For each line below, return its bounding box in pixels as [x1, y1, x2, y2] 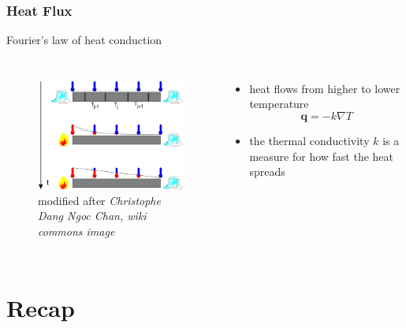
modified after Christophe [38, 192, 161, 208]
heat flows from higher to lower [249, 80, 400, 96]
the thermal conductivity [249, 132, 370, 148]
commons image [38, 222, 115, 239]
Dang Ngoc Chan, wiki [38, 207, 147, 224]
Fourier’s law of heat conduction [6, 32, 162, 48]
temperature [249, 95, 309, 112]
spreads [249, 163, 285, 180]
